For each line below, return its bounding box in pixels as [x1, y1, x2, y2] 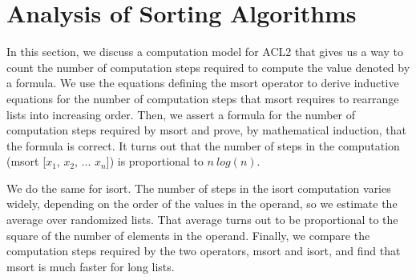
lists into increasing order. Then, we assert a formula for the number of [6, 106, 356, 122]
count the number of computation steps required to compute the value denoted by [6, 58, 410, 75]
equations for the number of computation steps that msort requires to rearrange [6, 90, 399, 106]
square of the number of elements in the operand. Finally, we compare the [6, 226, 370, 243]
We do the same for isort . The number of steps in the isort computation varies [6, 179, 391, 196]
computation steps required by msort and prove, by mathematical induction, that [6, 122, 406, 138]
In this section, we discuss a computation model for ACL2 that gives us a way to [6, 43, 403, 60]
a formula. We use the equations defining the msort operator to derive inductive [6, 74, 399, 91]
